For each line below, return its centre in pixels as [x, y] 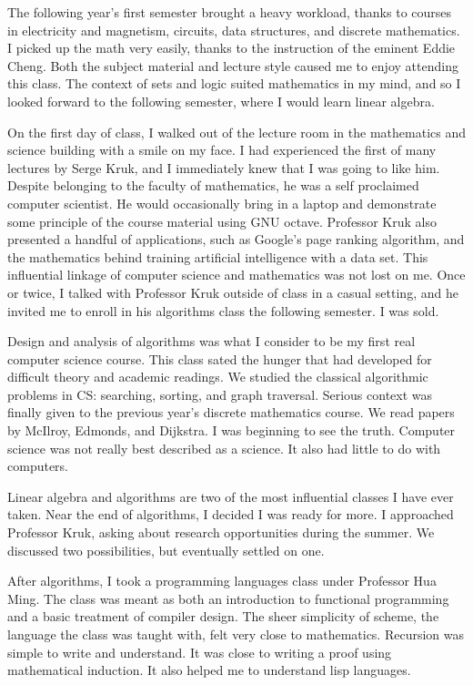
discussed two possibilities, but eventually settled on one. [166, 550]
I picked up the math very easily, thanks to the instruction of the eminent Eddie [231, 48]
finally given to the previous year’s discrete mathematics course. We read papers [231, 412]
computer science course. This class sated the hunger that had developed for [220, 358]
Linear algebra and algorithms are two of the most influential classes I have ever [231, 496]
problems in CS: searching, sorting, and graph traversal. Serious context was [220, 394]
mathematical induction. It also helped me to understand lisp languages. [209, 670]
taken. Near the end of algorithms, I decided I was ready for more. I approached [231, 514]
